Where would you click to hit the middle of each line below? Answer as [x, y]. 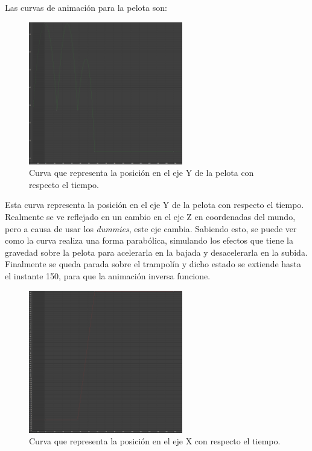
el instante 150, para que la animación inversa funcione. [108, 275]
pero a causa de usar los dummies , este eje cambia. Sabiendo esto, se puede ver [151, 228]
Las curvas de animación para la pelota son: [86, 7]
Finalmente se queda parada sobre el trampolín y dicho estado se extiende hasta [153, 264]
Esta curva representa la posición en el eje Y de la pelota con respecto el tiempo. [154, 205]
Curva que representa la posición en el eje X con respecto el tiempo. [155, 441]
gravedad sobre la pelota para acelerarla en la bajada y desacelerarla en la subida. [156, 252]
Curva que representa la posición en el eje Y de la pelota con [142, 173]
